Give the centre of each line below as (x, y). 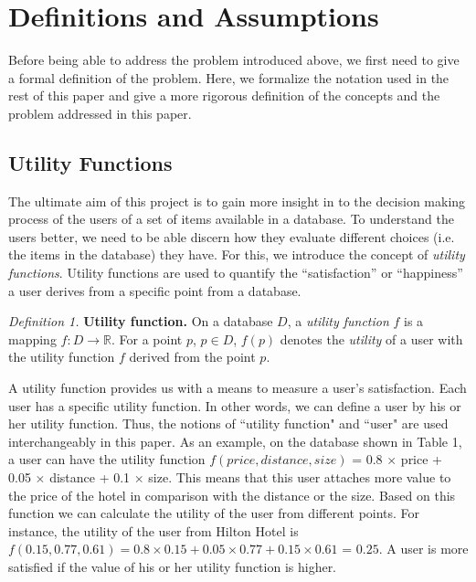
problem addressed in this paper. (100, 113)
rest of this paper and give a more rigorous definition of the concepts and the (224, 95)
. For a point (147, 339)
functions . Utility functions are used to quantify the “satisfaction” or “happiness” (236, 273)
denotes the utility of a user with (371, 339)
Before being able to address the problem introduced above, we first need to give (234, 60)
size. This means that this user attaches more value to (300, 477)
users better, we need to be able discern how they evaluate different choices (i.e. (232, 236)
